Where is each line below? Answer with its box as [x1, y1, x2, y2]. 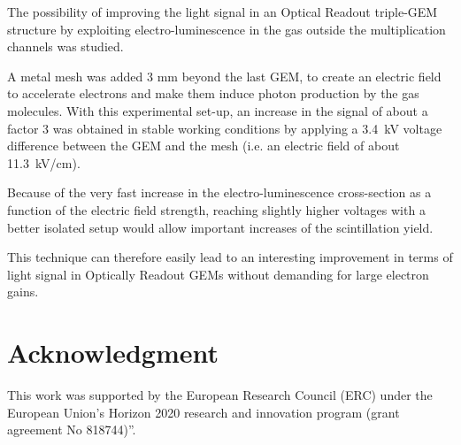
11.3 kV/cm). [7, 153, 81, 172]
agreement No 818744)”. [7, 420, 136, 439]
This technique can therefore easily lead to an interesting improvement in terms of [7, 248, 453, 266]
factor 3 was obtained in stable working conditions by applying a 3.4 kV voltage [7, 119, 442, 137]
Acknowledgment [7, 334, 219, 371]
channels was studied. [7, 37, 124, 56]
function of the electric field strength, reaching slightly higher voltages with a [7, 200, 426, 219]
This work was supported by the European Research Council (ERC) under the [7, 386, 433, 404]
